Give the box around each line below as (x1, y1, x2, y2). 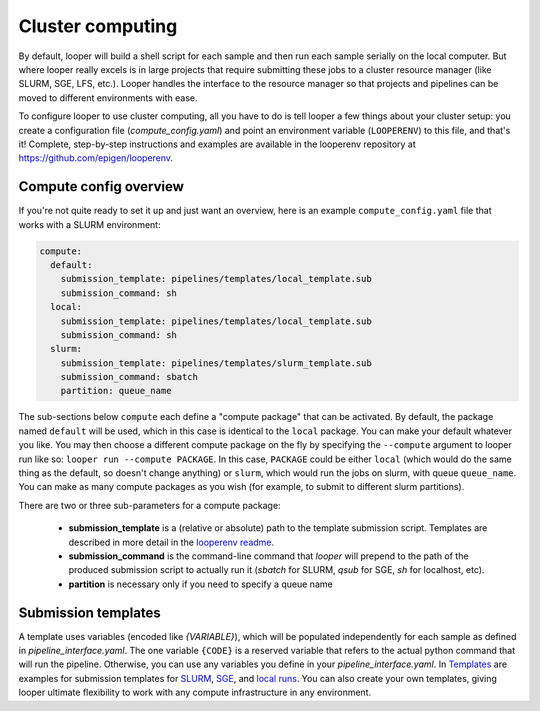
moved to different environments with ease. (18, 91, 198, 104)
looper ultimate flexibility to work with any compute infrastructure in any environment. (18, 686, 372, 699)
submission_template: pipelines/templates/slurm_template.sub (60, 357, 372, 369)
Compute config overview (18, 178, 185, 195)
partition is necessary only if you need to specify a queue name (68, 578, 334, 590)
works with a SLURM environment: (18, 218, 161, 230)
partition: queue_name (60, 385, 172, 397)
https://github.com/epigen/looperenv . (18, 152, 174, 164)
